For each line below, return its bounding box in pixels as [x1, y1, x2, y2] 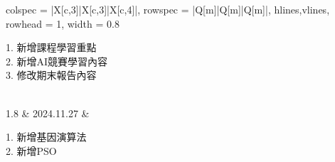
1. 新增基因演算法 [6, 129, 87, 144]
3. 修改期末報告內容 [6, 67, 97, 82]
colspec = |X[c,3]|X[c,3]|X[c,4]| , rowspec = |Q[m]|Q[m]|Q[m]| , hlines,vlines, [6, 2, 330, 16]
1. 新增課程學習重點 [6, 40, 97, 55]
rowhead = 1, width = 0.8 [6, 16, 119, 31]
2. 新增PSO [6, 143, 57, 158]
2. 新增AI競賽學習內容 [6, 53, 108, 68]
